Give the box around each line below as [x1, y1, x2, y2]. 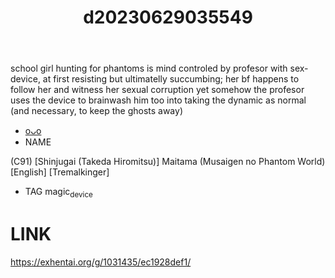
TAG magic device [24, 186, 93, 200]
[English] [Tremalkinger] [10, 166, 110, 178]
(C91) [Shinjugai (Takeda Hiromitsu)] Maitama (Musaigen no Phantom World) [10, 156, 326, 168]
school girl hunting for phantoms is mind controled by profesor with [10, 62, 288, 75]
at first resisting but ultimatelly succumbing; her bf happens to [42, 73, 300, 85]
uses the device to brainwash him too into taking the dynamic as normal [10, 94, 307, 106]
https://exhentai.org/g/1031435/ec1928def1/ [10, 256, 192, 268]
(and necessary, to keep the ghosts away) [10, 105, 184, 117]
